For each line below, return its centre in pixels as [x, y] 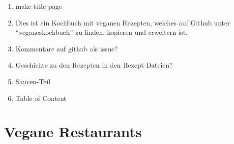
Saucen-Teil [33, 81]
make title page [39, 6]
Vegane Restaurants [73, 132]
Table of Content [41, 98]
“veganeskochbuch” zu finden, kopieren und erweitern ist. [102, 32]
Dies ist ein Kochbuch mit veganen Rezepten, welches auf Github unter [123, 22]
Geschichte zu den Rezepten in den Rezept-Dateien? [94, 65]
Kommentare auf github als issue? [67, 48]
